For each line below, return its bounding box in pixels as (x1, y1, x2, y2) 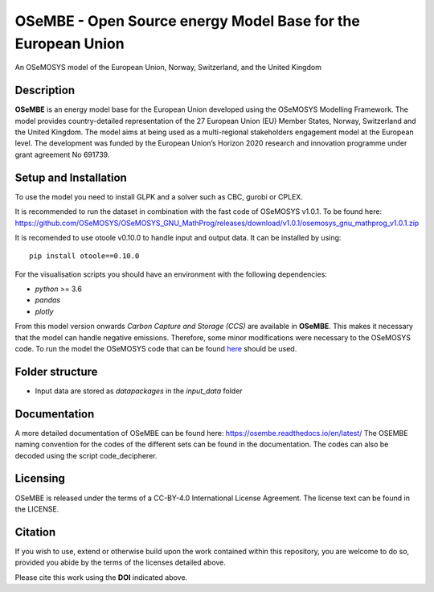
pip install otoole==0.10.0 (29, 252, 140, 261)
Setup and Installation (14, 171, 128, 184)
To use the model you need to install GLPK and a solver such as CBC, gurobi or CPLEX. (14, 191, 303, 201)
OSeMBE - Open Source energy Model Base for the (14, 12, 361, 30)
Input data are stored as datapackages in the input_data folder (35, 386, 243, 396)
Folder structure (14, 364, 98, 378)
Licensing (14, 471, 66, 486)
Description (14, 84, 76, 97)
